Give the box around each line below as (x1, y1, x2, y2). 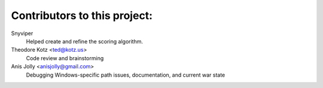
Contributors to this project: (11, 9, 153, 22)
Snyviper (11, 30, 33, 37)
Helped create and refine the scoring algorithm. (26, 37, 144, 45)
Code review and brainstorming (26, 54, 104, 62)
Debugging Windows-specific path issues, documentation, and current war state (26, 71, 226, 78)
